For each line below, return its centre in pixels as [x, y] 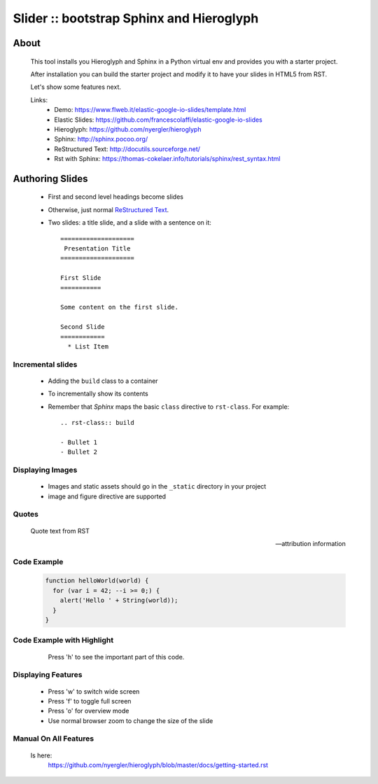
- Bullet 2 [79, 452]
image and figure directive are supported [107, 496]
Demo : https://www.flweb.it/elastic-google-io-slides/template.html [150, 110]
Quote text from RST [60, 531]
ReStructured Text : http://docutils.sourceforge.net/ [127, 149]
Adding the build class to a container [103, 381]
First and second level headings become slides [115, 197]
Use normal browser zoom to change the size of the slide [131, 720]
